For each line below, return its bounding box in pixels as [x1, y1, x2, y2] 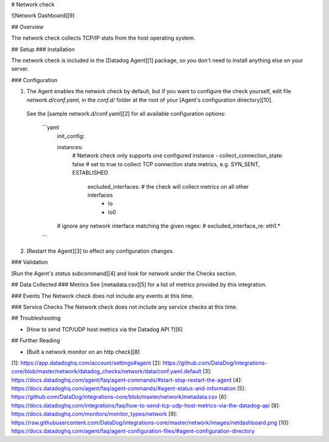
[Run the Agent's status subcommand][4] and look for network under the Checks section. [11, 270, 237, 277]
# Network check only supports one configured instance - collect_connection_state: [72, 152, 283, 160]
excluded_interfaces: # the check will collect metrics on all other [87, 183, 249, 190]
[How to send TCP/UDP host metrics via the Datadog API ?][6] [26, 326, 183, 333]
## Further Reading [11, 337, 60, 344]
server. [11, 65, 29, 72]
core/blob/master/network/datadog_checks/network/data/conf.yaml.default [11, 368, 202, 375]
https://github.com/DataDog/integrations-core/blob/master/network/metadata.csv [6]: [11, 393, 228, 401]
